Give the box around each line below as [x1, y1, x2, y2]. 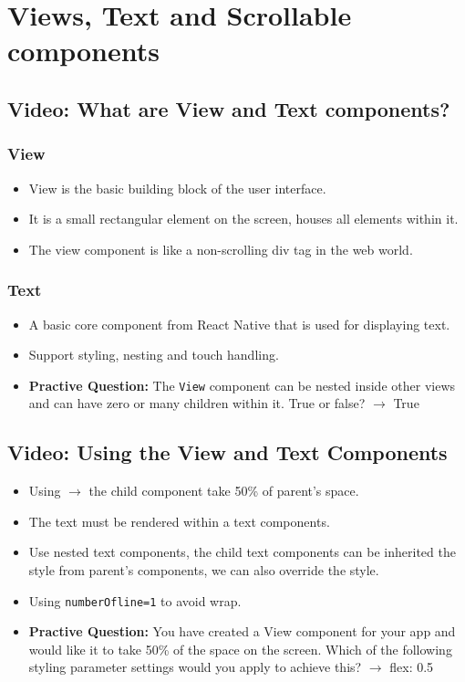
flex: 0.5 [389, 657, 434, 677]
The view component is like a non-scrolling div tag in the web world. [28, 239, 413, 258]
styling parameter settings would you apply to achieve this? [28, 657, 362, 677]
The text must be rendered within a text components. [28, 511, 330, 530]
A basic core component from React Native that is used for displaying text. [28, 314, 450, 333]
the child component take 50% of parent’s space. [88, 481, 359, 500]
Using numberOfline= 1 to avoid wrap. [28, 591, 242, 610]
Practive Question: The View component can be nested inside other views [28, 375, 456, 394]
